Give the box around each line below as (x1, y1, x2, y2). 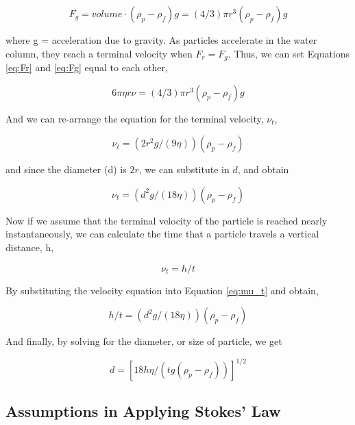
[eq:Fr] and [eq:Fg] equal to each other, (5, 60, 168, 75)
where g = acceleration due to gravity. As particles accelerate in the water (5, 33, 317, 47)
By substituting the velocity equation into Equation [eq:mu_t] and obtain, (5, 283, 319, 297)
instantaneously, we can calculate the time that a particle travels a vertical (5, 227, 319, 241)
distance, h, (5, 240, 54, 255)
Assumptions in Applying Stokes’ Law (5, 400, 281, 421)
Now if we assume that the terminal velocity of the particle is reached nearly (5, 213, 328, 227)
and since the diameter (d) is (5, 162, 127, 177)
